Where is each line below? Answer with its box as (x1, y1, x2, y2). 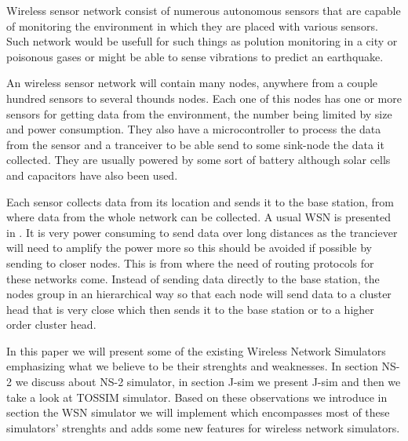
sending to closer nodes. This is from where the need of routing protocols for (6, 254, 374, 271)
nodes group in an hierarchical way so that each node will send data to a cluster (6, 286, 392, 302)
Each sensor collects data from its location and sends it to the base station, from (6, 193, 395, 210)
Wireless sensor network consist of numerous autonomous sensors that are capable (6, 2, 401, 18)
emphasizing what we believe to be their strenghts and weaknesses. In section (6, 358, 378, 374)
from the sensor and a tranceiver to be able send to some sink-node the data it (6, 136, 384, 152)
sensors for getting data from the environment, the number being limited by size (6, 105, 392, 122)
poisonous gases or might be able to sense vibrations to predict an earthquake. (6, 48, 384, 64)
